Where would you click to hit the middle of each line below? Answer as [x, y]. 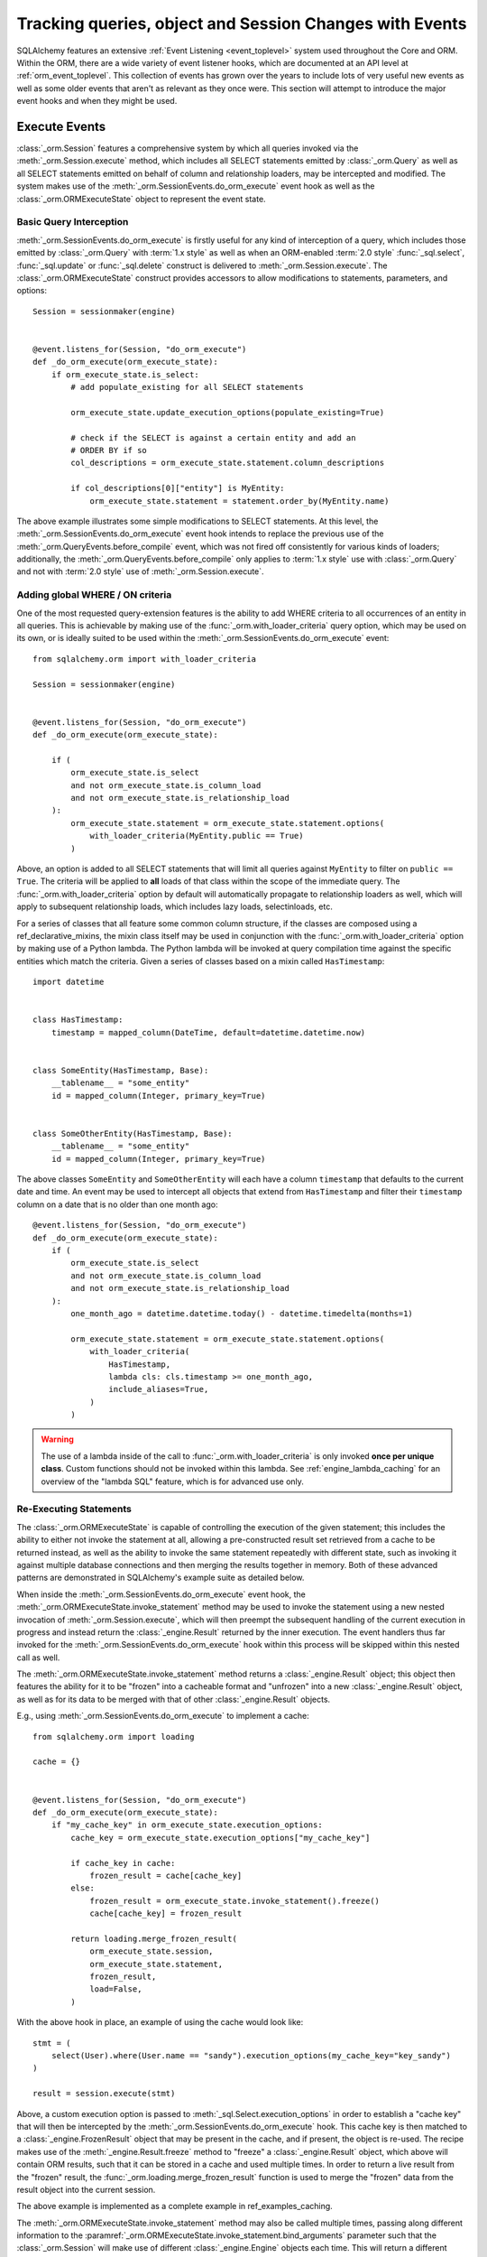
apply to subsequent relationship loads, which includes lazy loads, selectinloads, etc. [175, 906]
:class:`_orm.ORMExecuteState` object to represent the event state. [141, 199]
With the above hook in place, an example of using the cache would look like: [160, 2022]
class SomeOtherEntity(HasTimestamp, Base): [133, 1133]
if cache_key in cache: [123, 1863]
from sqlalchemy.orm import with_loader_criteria [145, 659]
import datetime [69, 982]
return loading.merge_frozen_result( [154, 1938]
